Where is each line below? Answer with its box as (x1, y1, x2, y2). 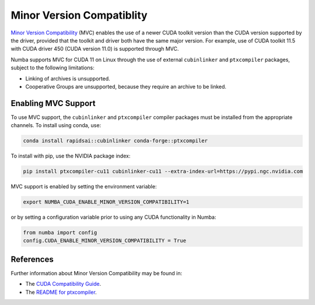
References (10, 254, 54, 264)
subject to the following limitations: (10, 64, 94, 71)
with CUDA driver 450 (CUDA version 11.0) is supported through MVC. (10, 45, 179, 52)
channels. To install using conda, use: (10, 122, 101, 129)
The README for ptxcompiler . (25, 289, 97, 296)
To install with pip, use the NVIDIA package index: (10, 152, 131, 160)
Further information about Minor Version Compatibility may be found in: (10, 269, 183, 276)
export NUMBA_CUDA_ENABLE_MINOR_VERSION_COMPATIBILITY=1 (23, 199, 190, 205)
